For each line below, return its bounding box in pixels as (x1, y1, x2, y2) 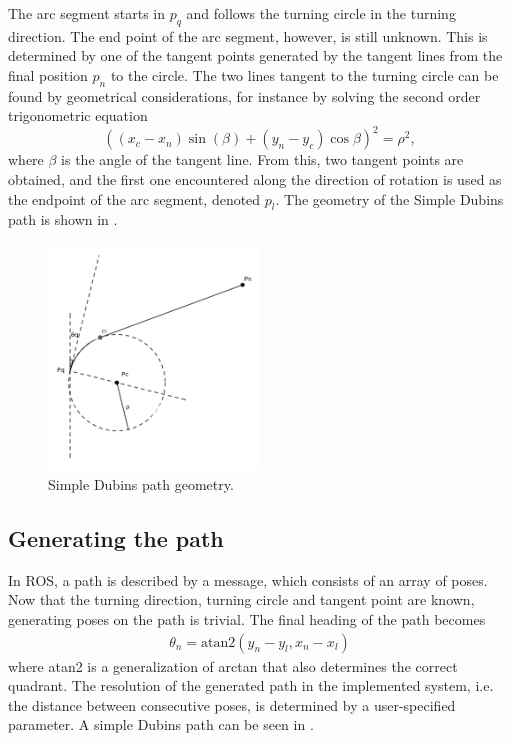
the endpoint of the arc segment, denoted (8, 188, 261, 209)
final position (8, 64, 88, 85)
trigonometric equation (8, 105, 148, 126)
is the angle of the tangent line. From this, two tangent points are (61, 149, 464, 170)
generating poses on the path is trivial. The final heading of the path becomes (8, 608, 486, 629)
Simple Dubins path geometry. (48, 474, 234, 494)
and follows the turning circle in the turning (186, 3, 456, 23)
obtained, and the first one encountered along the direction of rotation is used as (8, 169, 502, 190)
